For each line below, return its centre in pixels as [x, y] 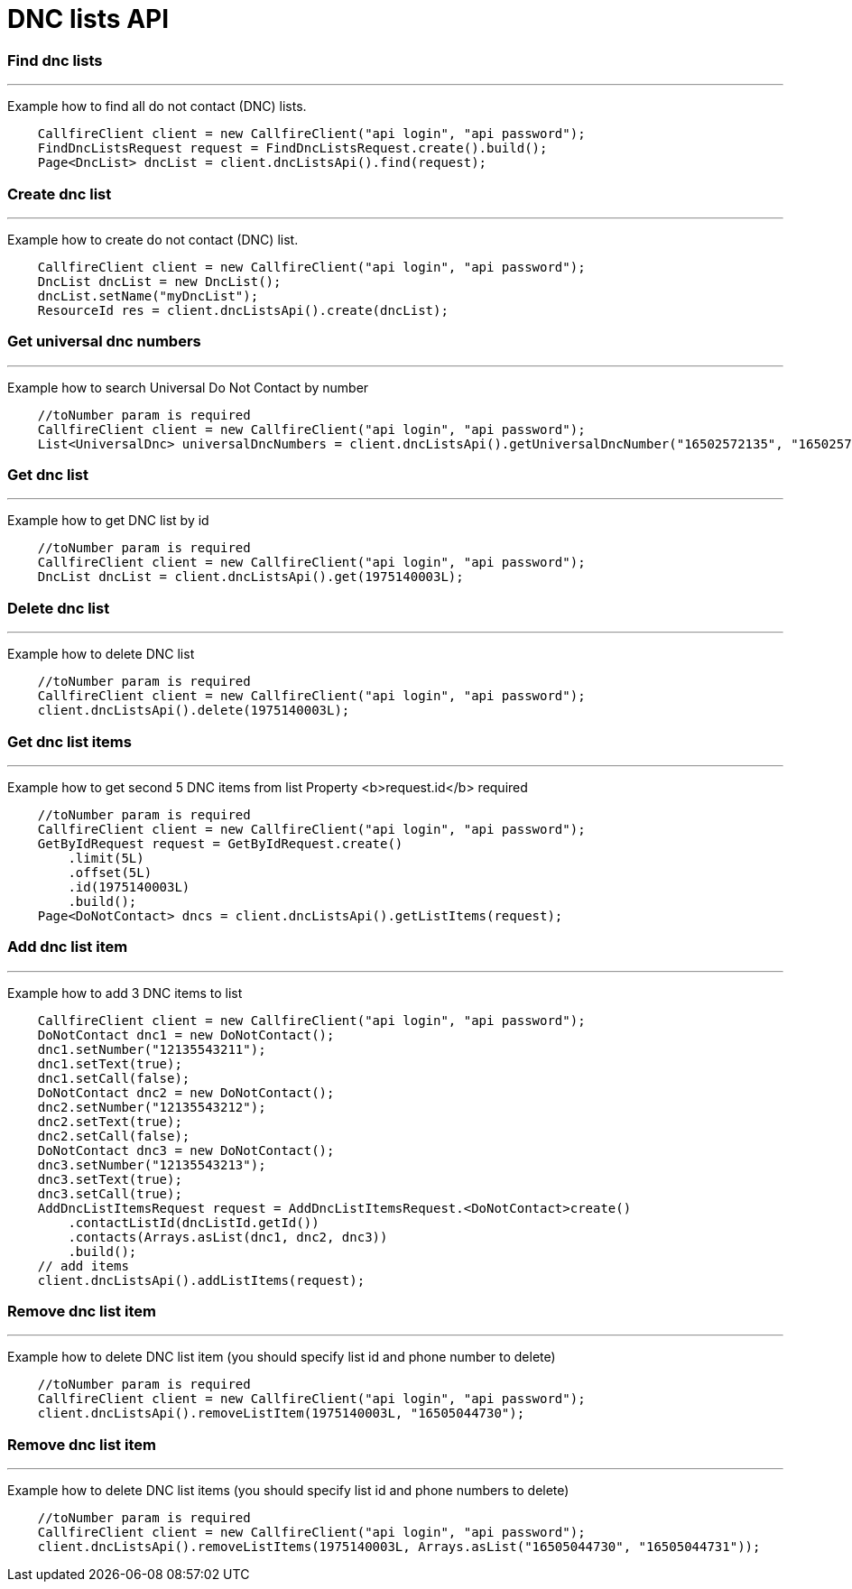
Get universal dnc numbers [104, 342]
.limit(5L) [106, 858]
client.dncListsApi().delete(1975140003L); [194, 711]
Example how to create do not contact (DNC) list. [153, 239]
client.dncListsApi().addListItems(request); [201, 1280]
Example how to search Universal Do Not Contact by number [188, 387]
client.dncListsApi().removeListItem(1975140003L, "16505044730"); [281, 1413]
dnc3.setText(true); [110, 1179]
